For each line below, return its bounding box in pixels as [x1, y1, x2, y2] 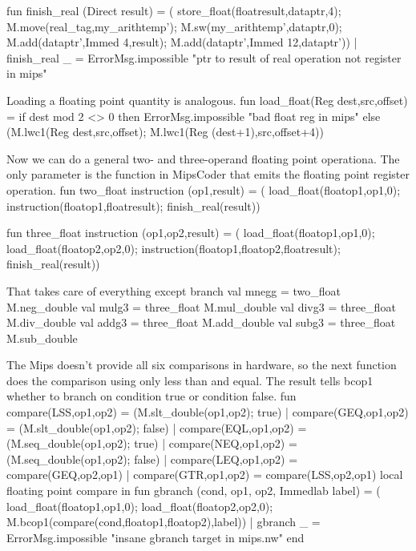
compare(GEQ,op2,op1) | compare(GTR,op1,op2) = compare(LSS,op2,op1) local [6, 466, 403, 483]
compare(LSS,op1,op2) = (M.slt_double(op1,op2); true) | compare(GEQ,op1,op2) [6, 404, 409, 420]
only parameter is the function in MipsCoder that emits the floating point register [6, 166, 410, 183]
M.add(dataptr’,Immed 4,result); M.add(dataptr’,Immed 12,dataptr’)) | [6, 34, 357, 50]
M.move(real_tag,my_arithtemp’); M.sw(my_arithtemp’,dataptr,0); [6, 18, 342, 34]
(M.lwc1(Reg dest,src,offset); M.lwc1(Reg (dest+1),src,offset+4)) [6, 123, 324, 140]
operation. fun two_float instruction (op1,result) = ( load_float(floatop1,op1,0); [6, 181, 401, 198]
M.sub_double [6, 329, 78, 346]
